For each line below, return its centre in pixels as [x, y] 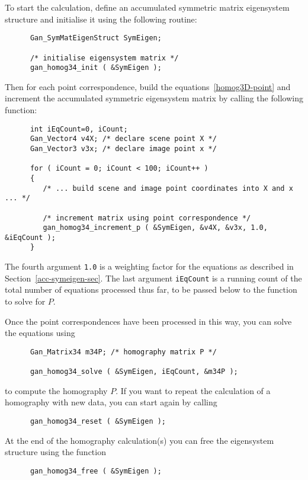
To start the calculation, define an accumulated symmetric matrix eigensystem [147, 7]
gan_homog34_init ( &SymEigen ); [96, 68]
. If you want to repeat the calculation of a [193, 390]
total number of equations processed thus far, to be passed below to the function [151, 289]
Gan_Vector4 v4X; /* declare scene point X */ [123, 139]
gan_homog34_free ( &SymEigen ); [96, 471]
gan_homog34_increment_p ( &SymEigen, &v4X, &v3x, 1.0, [155, 228]
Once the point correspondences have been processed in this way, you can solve [148, 321]
